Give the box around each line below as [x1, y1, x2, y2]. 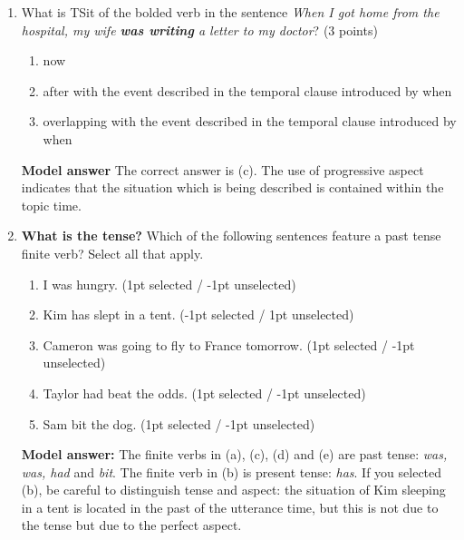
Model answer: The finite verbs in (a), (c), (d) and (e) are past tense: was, [21, 445, 448, 464]
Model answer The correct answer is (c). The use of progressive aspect [21, 160, 424, 179]
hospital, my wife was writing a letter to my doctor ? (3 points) [21, 20, 378, 39]
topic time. [21, 195, 82, 214]
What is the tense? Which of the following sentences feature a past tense [21, 226, 441, 245]
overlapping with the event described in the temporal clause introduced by [43, 112, 457, 131]
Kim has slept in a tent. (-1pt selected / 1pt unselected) [43, 305, 354, 324]
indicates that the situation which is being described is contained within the [21, 178, 444, 197]
